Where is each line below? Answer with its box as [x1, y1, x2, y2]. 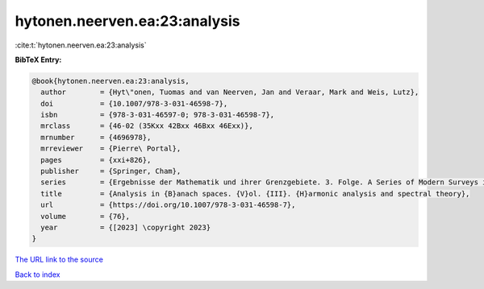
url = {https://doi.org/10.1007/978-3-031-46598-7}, [40, 200, 296, 209]
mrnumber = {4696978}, [40, 133, 152, 142]
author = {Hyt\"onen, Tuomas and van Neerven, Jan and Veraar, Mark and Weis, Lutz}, [40, 88, 419, 97]
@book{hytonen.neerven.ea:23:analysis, [31, 76, 190, 85]
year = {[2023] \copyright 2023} [40, 223, 211, 232]
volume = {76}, [40, 212, 131, 221]
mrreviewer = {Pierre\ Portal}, [40, 144, 181, 153]
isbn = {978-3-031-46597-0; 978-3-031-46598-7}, [40, 110, 275, 120]
